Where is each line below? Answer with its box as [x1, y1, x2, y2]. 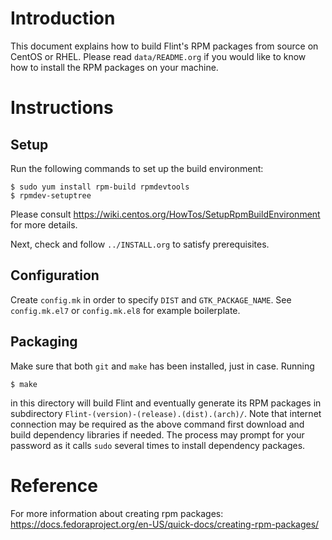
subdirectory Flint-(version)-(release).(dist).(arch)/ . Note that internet [10, 407, 322, 419]
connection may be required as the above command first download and [10, 418, 305, 430]
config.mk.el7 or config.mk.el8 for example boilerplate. [10, 304, 241, 316]
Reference [10, 474, 98, 497]
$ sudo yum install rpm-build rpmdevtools [10, 182, 190, 192]
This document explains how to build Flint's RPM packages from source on [10, 40, 319, 52]
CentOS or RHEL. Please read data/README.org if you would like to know [10, 50, 307, 62]
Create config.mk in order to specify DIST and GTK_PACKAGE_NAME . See [10, 293, 292, 306]
